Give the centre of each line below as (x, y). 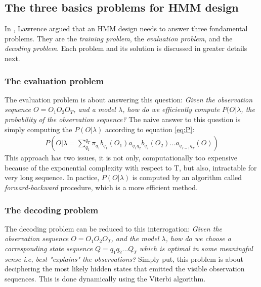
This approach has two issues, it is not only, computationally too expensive (121, 158)
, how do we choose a (198, 238)
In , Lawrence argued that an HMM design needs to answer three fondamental (126, 28)
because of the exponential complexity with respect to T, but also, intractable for (131, 167)
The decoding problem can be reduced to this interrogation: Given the (113, 228)
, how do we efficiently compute (171, 109)
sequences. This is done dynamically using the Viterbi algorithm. (105, 278)
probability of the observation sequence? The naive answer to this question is (123, 119)
